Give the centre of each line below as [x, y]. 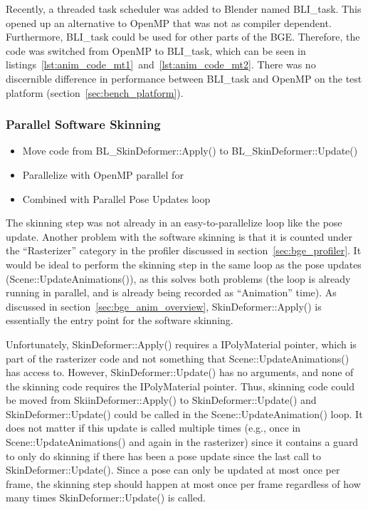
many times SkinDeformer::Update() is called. [106, 498]
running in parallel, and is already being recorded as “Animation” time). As [171, 292]
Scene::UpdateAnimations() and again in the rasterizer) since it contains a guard [182, 442]
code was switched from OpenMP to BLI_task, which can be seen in [156, 50]
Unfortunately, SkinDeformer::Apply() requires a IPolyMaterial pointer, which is [181, 344]
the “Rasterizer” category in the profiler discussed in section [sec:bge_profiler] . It [184, 250]
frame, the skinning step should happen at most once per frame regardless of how [183, 483]
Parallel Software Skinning [83, 124]
